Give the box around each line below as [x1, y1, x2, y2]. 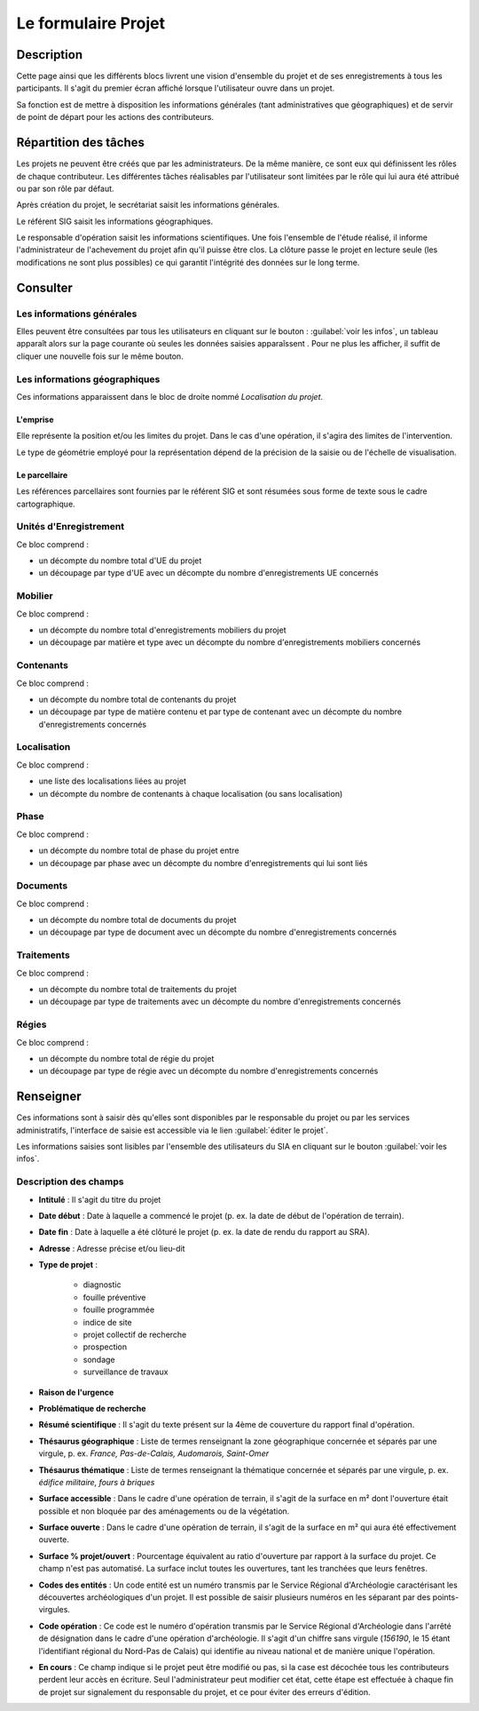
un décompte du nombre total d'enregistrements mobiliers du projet [38, 625, 287, 635]
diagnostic [82, 1279, 122, 1290]
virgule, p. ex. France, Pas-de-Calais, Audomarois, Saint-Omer [38, 1448, 270, 1459]
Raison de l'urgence [38, 1387, 114, 1397]
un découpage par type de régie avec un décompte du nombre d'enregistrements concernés [38, 1066, 379, 1077]
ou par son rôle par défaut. [16, 183, 114, 194]
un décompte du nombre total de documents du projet [38, 915, 237, 926]
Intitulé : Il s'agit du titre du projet [38, 1194, 161, 1205]
